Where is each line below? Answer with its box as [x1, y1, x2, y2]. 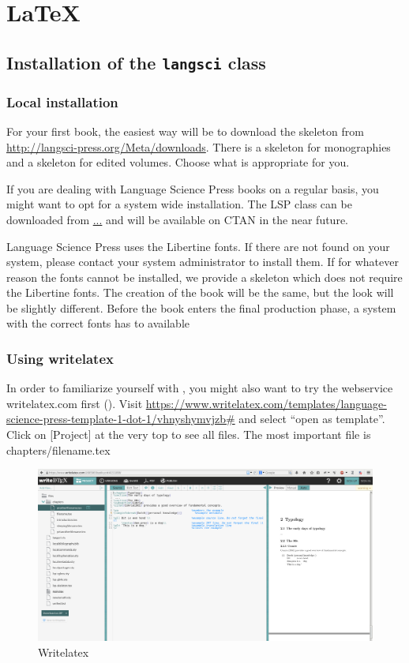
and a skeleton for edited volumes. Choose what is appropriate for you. [6, 154, 350, 170]
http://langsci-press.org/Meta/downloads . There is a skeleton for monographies [6, 138, 391, 155]
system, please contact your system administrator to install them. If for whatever [6, 253, 399, 270]
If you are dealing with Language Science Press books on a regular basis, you [6, 180, 379, 197]
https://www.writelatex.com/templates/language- [145, 395, 387, 411]
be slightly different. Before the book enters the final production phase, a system [6, 299, 396, 316]
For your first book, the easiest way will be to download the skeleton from [6, 122, 364, 139]
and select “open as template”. [238, 410, 385, 427]
